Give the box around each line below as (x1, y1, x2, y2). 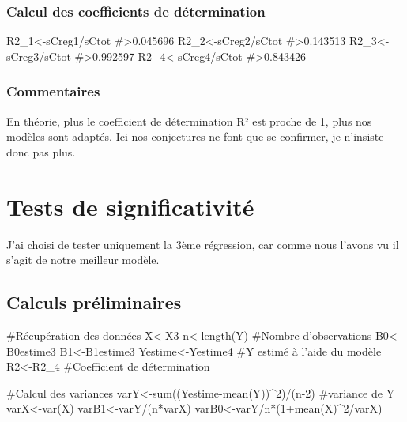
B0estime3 (6, 342, 56, 359)
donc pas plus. (6, 143, 76, 160)
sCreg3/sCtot (6, 47, 71, 64)
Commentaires (6, 81, 100, 101)
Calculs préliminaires (6, 290, 182, 315)
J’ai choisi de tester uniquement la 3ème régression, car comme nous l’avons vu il (6, 235, 399, 252)
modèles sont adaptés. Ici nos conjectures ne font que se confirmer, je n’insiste (6, 128, 384, 145)
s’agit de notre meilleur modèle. (6, 251, 160, 268)
